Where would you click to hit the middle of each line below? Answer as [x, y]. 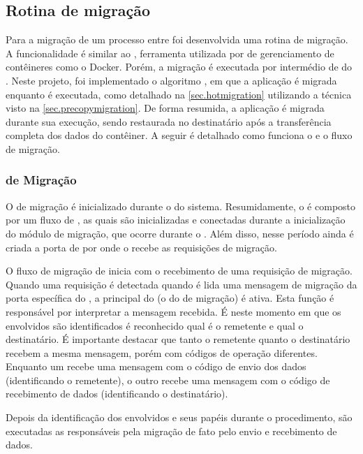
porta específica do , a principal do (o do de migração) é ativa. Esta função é [170, 298]
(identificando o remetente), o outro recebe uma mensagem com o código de [168, 380]
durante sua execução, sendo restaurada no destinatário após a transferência [169, 121]
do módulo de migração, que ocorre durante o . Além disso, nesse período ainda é [180, 233]
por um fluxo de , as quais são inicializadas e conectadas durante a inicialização [176, 220]
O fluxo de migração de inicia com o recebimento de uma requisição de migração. [179, 271]
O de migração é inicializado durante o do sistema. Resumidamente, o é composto [181, 206]
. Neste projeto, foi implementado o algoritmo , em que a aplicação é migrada [171, 80]
